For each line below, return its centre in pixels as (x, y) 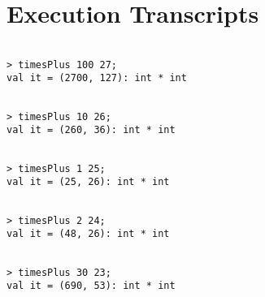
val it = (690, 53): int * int (91, 286)
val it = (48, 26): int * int (88, 234)
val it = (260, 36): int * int (91, 130)
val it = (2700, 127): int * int (97, 78)
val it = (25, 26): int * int (88, 182)
